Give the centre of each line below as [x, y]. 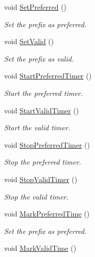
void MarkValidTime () [40, 248]
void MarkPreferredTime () [47, 214]
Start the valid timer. [37, 127]
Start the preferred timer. [44, 93]
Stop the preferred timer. [43, 162]
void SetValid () [29, 41]
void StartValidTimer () [42, 110]
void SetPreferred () [35, 7]
